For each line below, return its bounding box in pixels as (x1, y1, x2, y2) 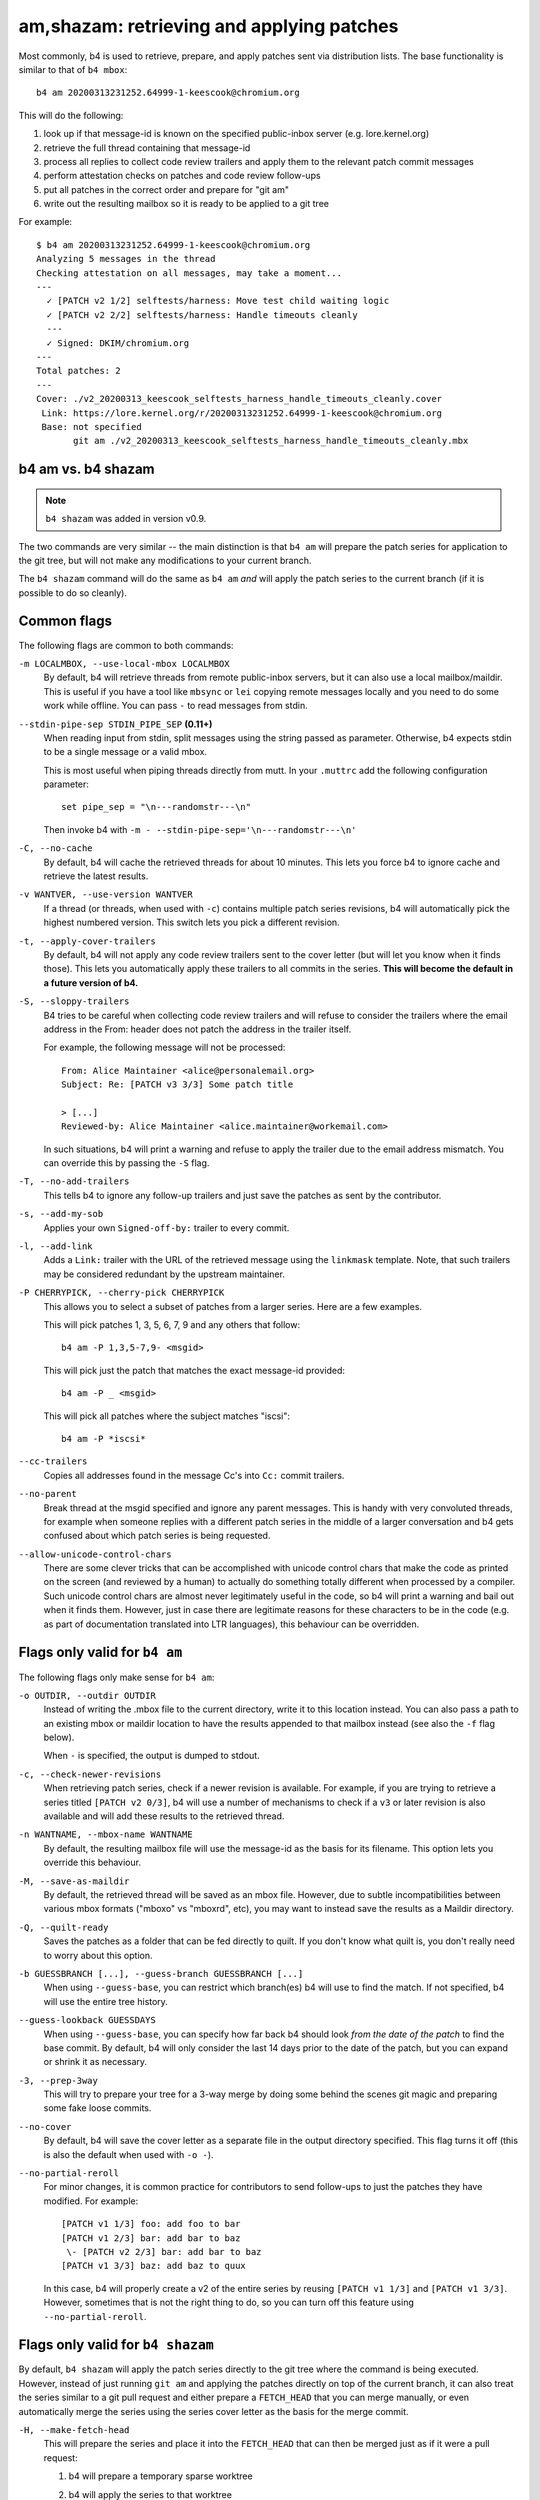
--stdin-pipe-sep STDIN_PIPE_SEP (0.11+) (18, 718, 213, 730)
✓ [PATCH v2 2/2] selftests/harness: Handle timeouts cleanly (46, 309, 359, 320)
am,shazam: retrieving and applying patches (18, 15, 399, 37)
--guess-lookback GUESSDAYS (18, 2015, 157, 2026)
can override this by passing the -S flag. (43, 1157, 210, 1169)
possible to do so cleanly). (18, 586, 127, 599)
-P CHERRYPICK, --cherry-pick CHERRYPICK (18, 1287, 225, 1299)
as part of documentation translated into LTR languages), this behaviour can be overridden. (43, 1618, 420, 1630)
